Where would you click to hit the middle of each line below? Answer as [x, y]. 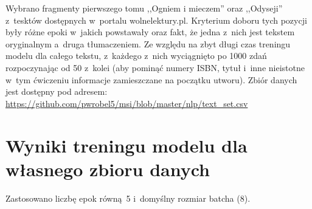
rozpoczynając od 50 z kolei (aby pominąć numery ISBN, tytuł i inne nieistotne [155, 67]
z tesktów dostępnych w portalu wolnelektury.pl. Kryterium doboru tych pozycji [156, 20]
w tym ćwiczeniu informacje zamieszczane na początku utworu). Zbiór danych [151, 79]
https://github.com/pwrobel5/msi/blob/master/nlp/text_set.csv [127, 103]
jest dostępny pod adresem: [57, 91]
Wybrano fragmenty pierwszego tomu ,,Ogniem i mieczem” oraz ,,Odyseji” [144, 8]
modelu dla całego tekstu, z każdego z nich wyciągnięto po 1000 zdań [136, 56]
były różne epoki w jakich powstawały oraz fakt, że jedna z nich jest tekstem [150, 32]
